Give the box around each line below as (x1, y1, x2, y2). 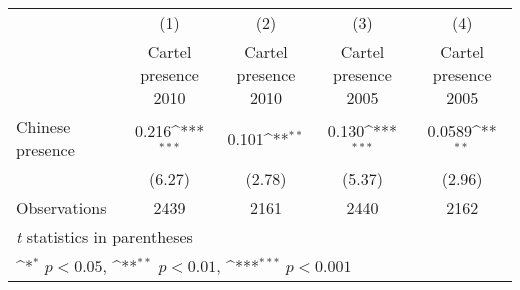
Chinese (16, 115, 71, 138)
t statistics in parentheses (16, 225, 193, 248)
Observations (16, 196, 107, 219)
